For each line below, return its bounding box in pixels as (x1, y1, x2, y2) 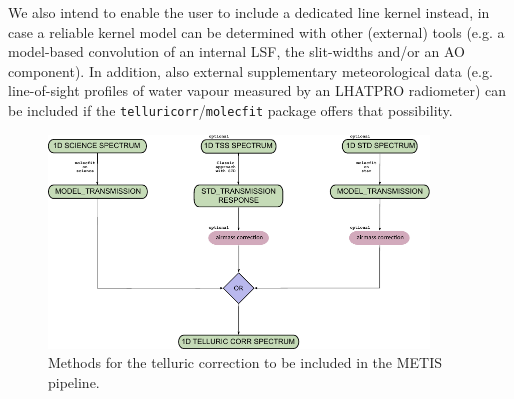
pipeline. (48, 371, 100, 392)
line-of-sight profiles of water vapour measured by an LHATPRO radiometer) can (8, 80, 507, 101)
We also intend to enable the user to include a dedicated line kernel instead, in (8, 2, 490, 22)
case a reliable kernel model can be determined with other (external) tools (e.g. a (8, 21, 505, 42)
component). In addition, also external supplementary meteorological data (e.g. (8, 60, 493, 81)
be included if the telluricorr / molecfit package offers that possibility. (8, 99, 453, 120)
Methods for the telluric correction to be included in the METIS (48, 352, 443, 373)
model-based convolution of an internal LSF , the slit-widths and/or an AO (8, 41, 465, 62)
